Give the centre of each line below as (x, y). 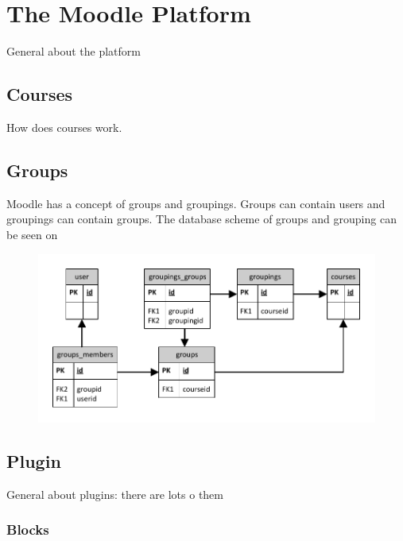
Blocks (28, 529)
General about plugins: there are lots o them (115, 494)
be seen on (32, 234)
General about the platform (74, 51)
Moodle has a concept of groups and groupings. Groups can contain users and (196, 203)
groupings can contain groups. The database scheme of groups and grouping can (201, 219)
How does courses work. (64, 127)
